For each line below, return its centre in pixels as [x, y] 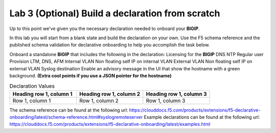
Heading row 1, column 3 [176, 94]
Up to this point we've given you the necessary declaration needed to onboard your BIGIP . [105, 29]
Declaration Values [32, 86]
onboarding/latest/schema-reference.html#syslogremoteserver [76, 117]
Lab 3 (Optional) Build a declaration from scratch [115, 13]
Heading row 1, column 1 [42, 94]
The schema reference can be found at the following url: [69, 110]
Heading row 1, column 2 [110, 94]
